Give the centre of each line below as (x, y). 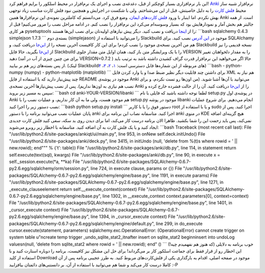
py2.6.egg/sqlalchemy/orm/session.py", (49, 168)
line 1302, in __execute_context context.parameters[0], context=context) (175, 196)
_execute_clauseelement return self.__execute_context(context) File (77, 189)
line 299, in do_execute (179, 223)
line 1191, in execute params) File (185, 175)
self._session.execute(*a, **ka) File (45, 162)
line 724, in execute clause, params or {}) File (136, 168)
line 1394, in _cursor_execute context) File (133, 217)
